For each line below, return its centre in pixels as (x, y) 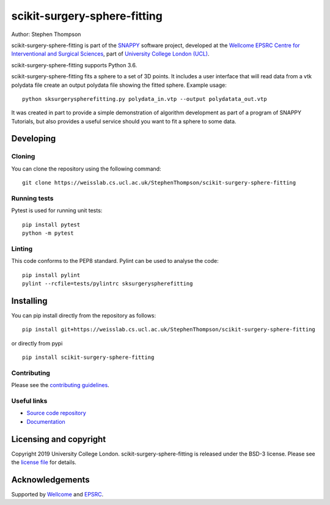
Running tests (32, 198)
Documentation (46, 421)
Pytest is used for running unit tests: (57, 210)
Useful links (29, 401)
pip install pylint (51, 275)
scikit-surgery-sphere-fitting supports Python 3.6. (74, 65)
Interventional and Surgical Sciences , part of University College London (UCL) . (111, 54)
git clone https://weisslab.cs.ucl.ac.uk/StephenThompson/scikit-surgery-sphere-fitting (159, 183)
